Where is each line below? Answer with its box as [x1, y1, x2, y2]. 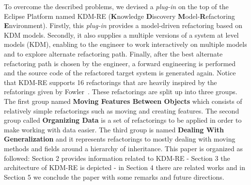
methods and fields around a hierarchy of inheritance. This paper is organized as [4, 143, 243, 153]
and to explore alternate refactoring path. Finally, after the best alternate [4, 48, 223, 58]
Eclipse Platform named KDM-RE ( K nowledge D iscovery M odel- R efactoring [4, 11, 235, 21]
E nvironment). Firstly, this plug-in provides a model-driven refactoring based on [4, 20, 242, 30]
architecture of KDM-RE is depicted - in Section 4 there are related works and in [4, 162, 245, 172]
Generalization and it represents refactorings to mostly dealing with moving [4, 134, 235, 144]
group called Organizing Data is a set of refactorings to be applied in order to [4, 115, 242, 125]
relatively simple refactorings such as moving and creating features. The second [4, 105, 239, 115]
